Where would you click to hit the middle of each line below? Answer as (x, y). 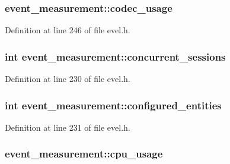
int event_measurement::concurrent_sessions (115, 56)
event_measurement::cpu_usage (84, 154)
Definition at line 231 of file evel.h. (68, 127)
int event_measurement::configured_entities (113, 105)
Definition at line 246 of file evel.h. (68, 30)
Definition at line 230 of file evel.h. (68, 79)
